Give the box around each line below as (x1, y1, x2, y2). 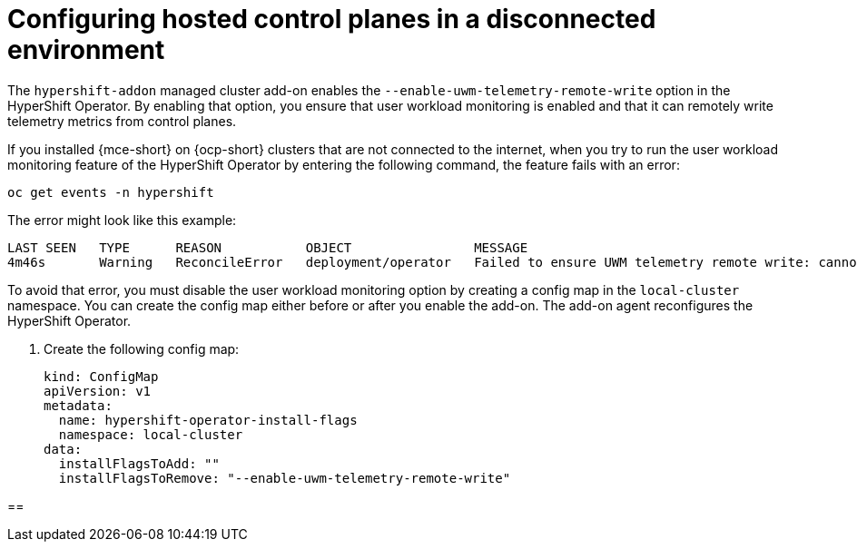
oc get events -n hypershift (7, 184, 214, 200)
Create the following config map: (44, 340, 240, 357)
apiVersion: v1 (44, 383, 152, 398)
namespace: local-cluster (58, 426, 243, 442)
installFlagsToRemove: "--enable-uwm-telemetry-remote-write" (58, 470, 511, 485)
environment (7, 34, 165, 65)
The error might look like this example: (7, 211, 237, 228)
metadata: (44, 397, 113, 413)
